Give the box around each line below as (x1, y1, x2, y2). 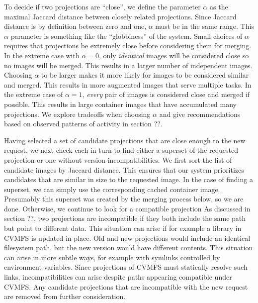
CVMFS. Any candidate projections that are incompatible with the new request (4, 281, 248, 292)
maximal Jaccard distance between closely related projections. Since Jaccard (4, 11, 237, 21)
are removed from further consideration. (4, 291, 126, 302)
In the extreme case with (4, 50, 80, 60)
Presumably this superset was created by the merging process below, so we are (4, 194, 244, 204)
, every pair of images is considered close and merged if (82, 89, 250, 100)
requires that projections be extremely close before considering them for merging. (4, 40, 252, 51)
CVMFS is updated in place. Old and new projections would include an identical (4, 232, 251, 243)
